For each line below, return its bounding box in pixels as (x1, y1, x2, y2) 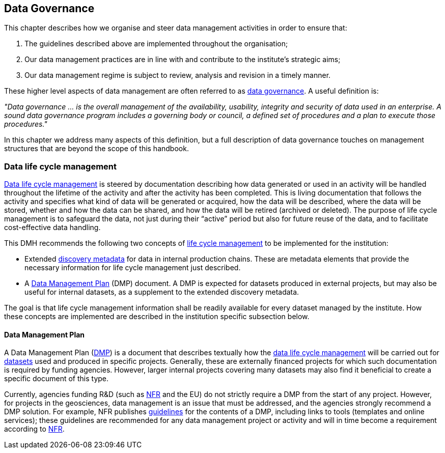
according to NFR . (4, 424, 65, 434)
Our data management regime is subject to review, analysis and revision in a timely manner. (24, 71, 331, 80)
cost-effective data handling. (4, 223, 101, 232)
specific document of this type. (4, 374, 109, 383)
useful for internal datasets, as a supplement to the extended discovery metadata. (24, 288, 299, 297)
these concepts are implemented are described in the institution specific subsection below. (4, 312, 310, 321)
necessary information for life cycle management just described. (24, 263, 241, 272)
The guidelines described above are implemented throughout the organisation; (24, 39, 288, 48)
